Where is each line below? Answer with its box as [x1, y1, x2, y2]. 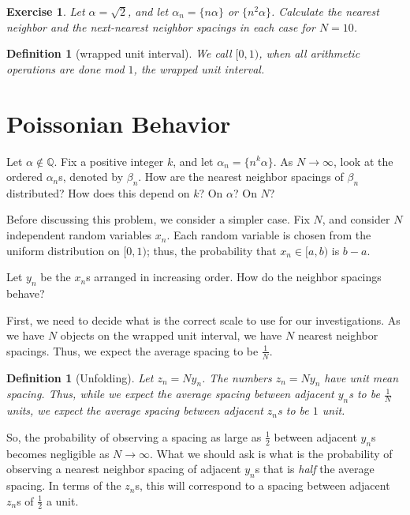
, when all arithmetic [259, 45, 360, 62]
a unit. [46, 492, 79, 509]
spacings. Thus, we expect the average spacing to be [6, 342, 259, 359]
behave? [6, 285, 45, 302]
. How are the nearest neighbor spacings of [138, 168, 344, 185]
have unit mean [324, 369, 399, 385]
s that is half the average [255, 460, 375, 477]
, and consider [322, 211, 390, 227]
